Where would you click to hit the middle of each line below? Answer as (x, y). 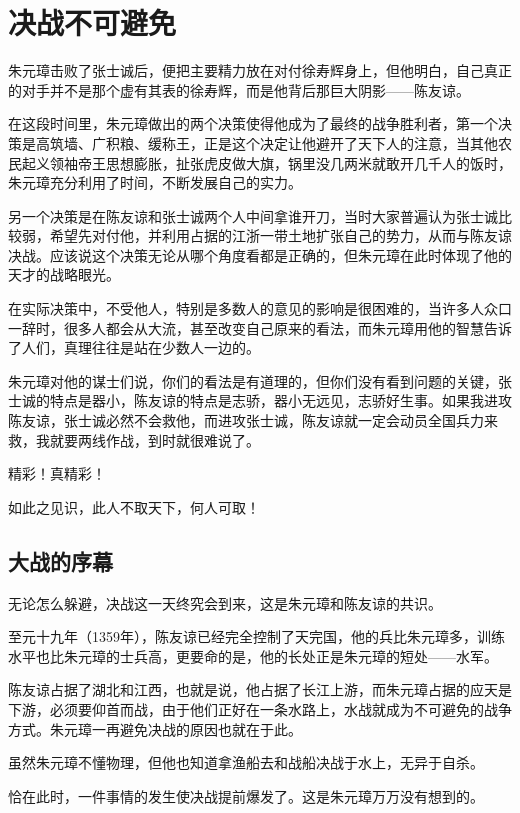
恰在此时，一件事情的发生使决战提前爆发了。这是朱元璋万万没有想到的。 (246, 795)
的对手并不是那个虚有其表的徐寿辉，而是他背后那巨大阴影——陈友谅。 (239, 89)
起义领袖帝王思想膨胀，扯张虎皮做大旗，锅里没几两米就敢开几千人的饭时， (266, 162)
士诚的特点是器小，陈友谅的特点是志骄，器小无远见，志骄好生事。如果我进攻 (260, 400)
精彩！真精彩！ (57, 473)
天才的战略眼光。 (64, 274)
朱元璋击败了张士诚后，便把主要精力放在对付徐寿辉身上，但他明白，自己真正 (260, 70)
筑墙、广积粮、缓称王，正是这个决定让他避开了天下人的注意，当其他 (273, 142)
